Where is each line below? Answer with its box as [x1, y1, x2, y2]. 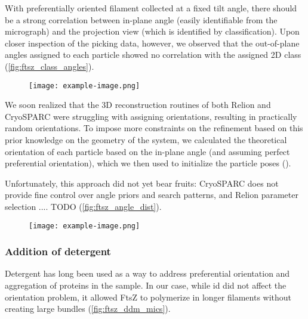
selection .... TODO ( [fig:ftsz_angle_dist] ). [5, 200, 162, 212]
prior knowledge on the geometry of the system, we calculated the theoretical [5, 134, 287, 145]
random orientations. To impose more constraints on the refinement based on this [5, 122, 303, 134]
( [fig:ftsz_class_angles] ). [5, 60, 94, 72]
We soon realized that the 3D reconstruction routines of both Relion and [5, 98, 271, 111]
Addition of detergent [5, 244, 111, 259]
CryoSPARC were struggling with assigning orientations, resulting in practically [5, 110, 297, 122]
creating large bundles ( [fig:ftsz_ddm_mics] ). [5, 302, 171, 315]
